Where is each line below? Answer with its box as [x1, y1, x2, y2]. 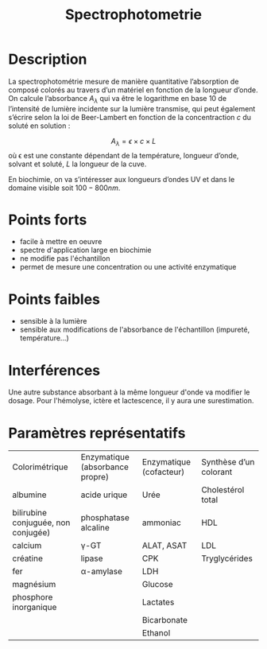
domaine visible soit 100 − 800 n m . [8, 183, 121, 192]
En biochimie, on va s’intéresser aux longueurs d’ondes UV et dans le [8, 174, 235, 184]
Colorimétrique [12, 461, 69, 472]
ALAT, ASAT [141, 540, 188, 551]
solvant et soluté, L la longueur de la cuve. [8, 159, 147, 169]
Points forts [8, 211, 87, 228]
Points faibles [8, 290, 101, 308]
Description [8, 50, 87, 68]
